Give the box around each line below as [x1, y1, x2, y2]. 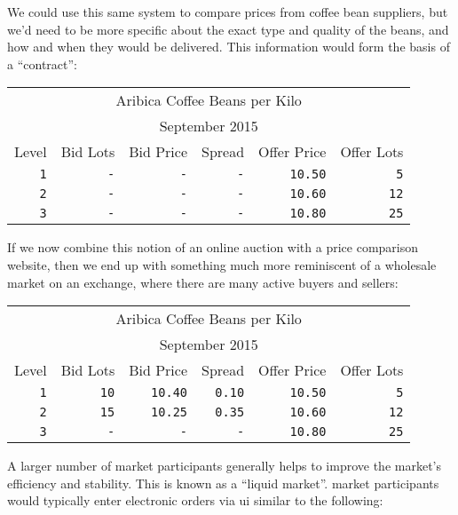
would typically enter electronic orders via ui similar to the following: [7, 491, 383, 510]
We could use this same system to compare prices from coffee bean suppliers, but [7, 3, 448, 20]
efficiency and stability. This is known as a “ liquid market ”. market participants [7, 473, 439, 492]
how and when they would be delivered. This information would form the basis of [7, 37, 450, 56]
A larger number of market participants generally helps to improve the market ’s [7, 456, 441, 475]
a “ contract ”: [7, 54, 77, 73]
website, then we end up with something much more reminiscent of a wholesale [7, 255, 437, 273]
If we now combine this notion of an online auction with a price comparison [7, 238, 419, 257]
